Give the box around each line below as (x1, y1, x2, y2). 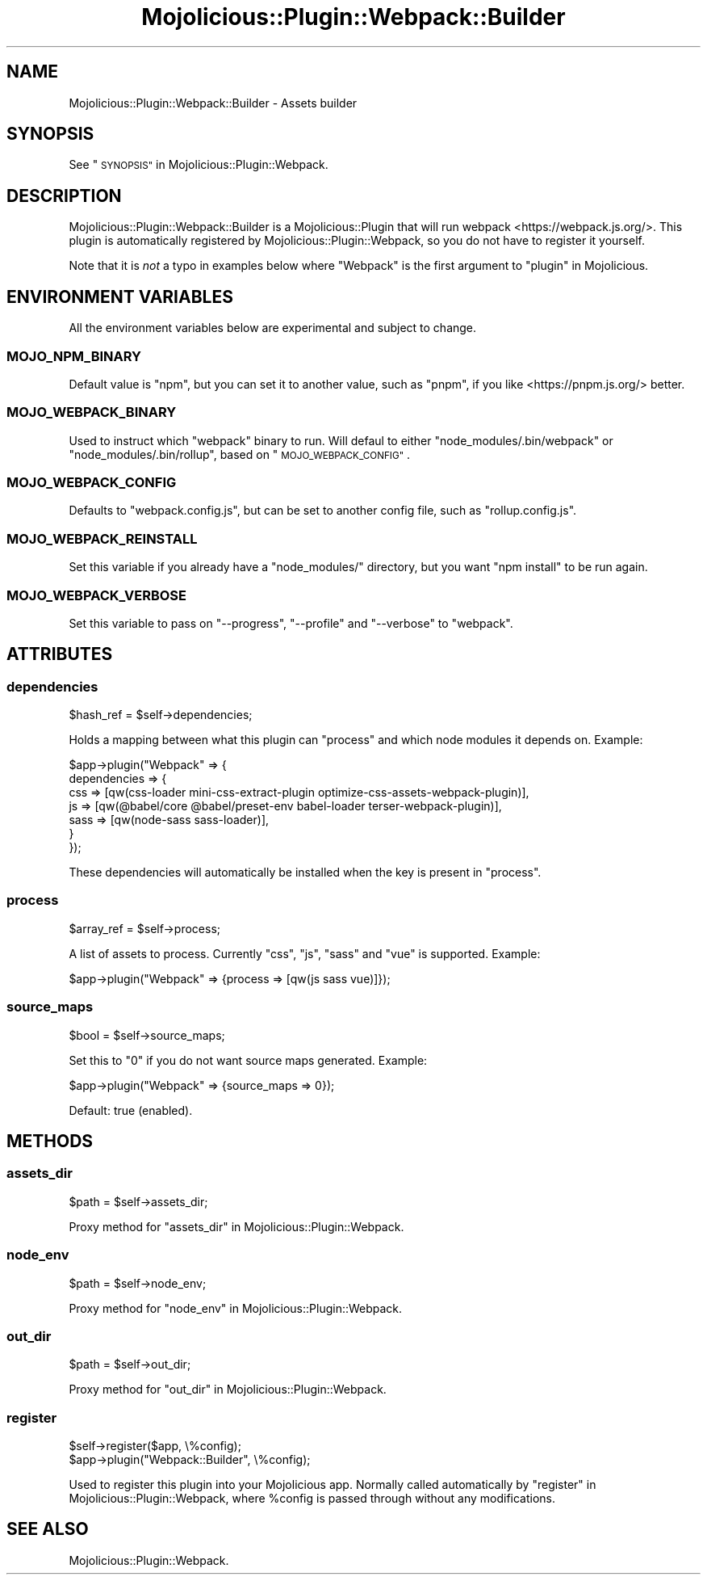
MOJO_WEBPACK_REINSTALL (6, 530, 198, 547)
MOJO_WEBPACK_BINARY (6, 404, 177, 421)
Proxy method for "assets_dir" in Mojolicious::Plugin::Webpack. (69, 1219, 404, 1234)
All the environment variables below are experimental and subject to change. (69, 321, 477, 335)
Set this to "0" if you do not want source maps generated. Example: (69, 1053, 428, 1067)
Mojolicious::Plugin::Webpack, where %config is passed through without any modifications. (69, 1491, 556, 1506)
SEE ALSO (6, 1519, 89, 1540)
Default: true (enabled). (69, 1103, 193, 1117)
